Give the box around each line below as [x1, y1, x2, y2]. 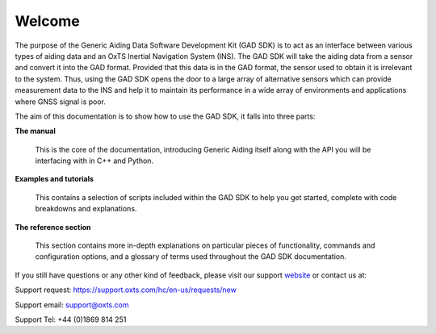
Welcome [15, 12, 80, 30]
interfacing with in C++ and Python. [35, 156, 153, 165]
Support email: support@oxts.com [15, 299, 129, 310]
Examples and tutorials [15, 174, 94, 184]
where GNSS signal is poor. [15, 97, 107, 106]
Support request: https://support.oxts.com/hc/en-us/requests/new [15, 285, 237, 294]
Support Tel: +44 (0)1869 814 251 [15, 315, 127, 324]
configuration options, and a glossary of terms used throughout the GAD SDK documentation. [35, 252, 347, 261]
